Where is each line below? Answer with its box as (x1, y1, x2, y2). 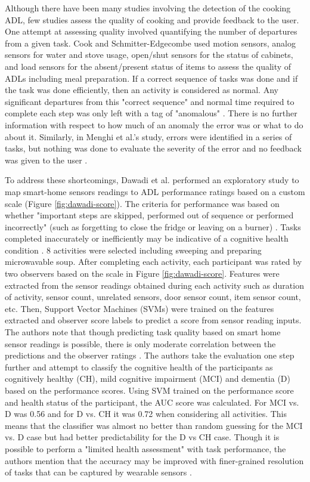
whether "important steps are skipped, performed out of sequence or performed (5, 209, 294, 221)
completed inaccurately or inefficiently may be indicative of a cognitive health (5, 232, 289, 245)
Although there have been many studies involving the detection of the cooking (5, 2, 291, 14)
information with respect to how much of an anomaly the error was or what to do (5, 118, 303, 131)
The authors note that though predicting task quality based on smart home (5, 326, 281, 338)
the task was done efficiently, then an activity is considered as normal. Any (5, 84, 278, 96)
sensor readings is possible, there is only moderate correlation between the (5, 337, 276, 350)
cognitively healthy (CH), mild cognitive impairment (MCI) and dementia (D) (5, 372, 290, 385)
